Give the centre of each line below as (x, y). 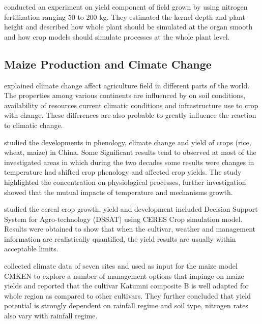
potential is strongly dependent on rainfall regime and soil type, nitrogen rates (126, 305)
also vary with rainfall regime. (51, 316)
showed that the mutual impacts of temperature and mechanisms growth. (119, 192)
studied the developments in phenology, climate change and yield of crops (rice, (128, 142)
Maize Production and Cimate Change (108, 64)
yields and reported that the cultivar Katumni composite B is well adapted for (126, 286)
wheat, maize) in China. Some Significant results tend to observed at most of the (130, 152)
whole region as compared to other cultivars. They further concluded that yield (127, 295)
